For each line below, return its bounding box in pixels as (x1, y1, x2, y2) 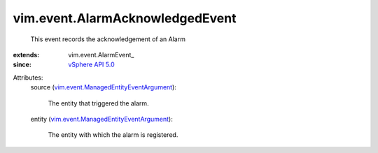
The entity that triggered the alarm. (48, 99, 149, 108)
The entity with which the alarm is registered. (48, 131, 178, 139)
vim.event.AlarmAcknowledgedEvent (13, 10, 237, 26)
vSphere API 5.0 (68, 60, 115, 69)
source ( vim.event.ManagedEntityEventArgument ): (30, 83, 176, 92)
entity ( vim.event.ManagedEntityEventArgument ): (30, 115, 173, 123)
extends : (13, 50, 40, 59)
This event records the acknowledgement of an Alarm (30, 35, 185, 43)
